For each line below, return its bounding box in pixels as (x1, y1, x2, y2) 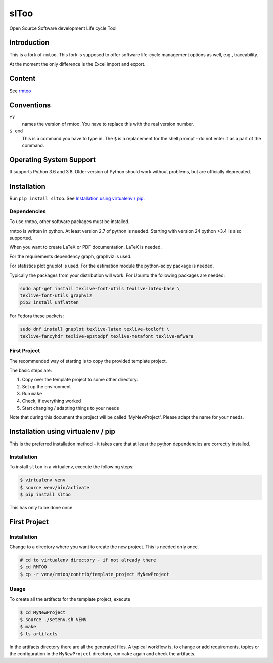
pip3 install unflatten (20, 300, 79, 305)
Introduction (9, 38, 50, 47)
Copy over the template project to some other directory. (22, 377, 139, 383)
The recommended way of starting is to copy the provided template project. (9, 358, 167, 364)
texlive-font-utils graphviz (20, 292, 93, 298)
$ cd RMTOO (20, 564, 47, 570)
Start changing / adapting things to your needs (22, 405, 119, 411)
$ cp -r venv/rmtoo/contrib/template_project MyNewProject (20, 571, 169, 577)
